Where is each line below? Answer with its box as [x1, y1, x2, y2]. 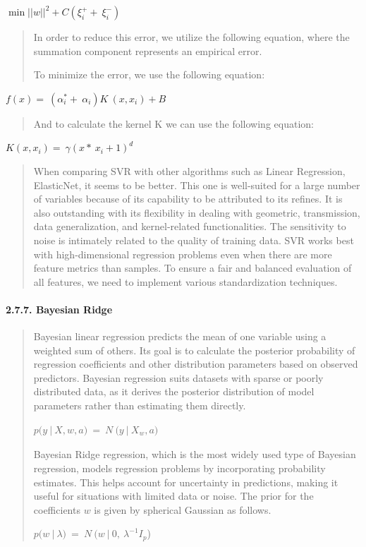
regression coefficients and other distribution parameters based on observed [33, 356, 358, 371]
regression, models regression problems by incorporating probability [33, 461, 326, 476]
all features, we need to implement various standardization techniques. [33, 274, 338, 289]
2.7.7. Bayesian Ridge [6, 301, 113, 316]
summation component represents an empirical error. [33, 43, 262, 58]
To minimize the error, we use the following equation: [33, 67, 265, 82]
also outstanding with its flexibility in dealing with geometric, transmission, [33, 205, 360, 220]
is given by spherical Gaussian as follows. [94, 502, 272, 517]
